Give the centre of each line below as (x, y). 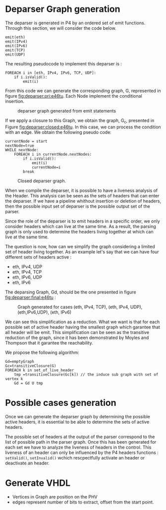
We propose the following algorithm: (42, 352)
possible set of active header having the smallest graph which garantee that (83, 327)
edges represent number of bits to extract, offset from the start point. (83, 502)
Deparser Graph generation (63, 9)
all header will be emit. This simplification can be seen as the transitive (77, 332)
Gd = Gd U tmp (28, 383)
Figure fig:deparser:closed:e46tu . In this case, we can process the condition (83, 127)
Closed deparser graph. (42, 181)
